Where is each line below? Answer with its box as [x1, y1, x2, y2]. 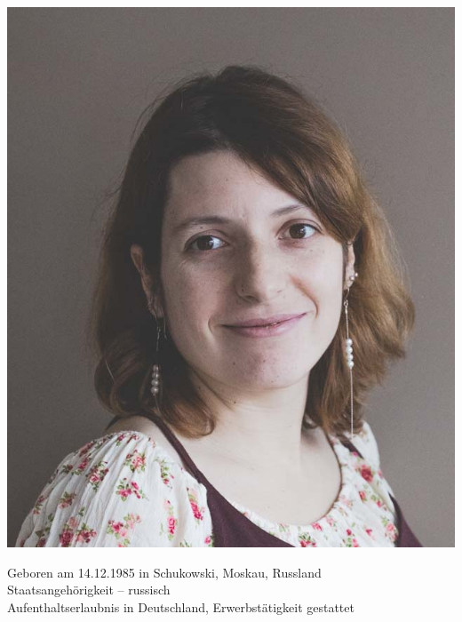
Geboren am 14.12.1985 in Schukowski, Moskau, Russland [7, 562, 322, 581]
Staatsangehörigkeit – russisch [7, 580, 171, 599]
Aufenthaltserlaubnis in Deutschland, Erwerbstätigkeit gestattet [7, 597, 354, 616]
